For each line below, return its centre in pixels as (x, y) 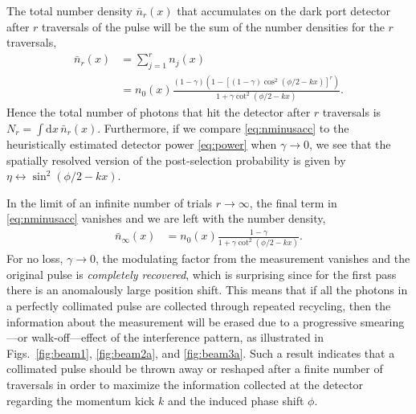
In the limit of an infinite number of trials (110, 202)
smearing (382, 321)
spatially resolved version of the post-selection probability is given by (176, 160)
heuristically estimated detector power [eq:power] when (142, 143)
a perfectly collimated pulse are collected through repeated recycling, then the (199, 306)
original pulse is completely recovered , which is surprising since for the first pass (202, 274)
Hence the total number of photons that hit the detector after (159, 112)
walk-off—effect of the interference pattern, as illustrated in (178, 337)
